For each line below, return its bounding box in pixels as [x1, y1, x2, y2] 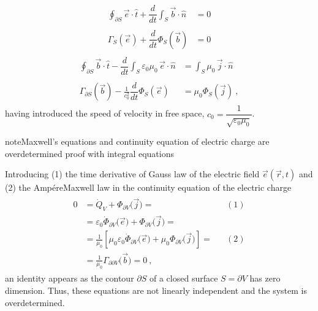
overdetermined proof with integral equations [5, 147, 174, 159]
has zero [249, 272, 281, 285]
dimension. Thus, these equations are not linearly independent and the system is [5, 283, 307, 296]
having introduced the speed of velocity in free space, [5, 107, 205, 120]
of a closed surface [149, 272, 218, 285]
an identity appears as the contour [5, 272, 134, 285]
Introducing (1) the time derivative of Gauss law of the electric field [5, 167, 260, 180]
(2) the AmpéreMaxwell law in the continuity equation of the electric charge [5, 181, 292, 194]
